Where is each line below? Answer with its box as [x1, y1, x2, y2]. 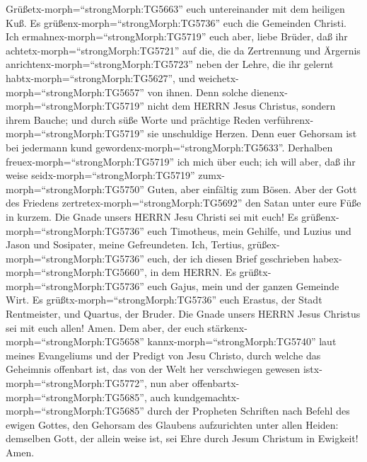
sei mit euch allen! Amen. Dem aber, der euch [6, 320, 204, 335]
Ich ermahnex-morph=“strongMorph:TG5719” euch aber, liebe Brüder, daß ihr [6, 29, 348, 44]
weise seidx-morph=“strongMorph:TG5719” [6, 168, 195, 183]
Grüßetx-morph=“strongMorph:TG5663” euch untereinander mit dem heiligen [6, 1, 345, 16]
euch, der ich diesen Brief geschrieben [147, 250, 310, 265]
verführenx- [264, 112, 314, 127]
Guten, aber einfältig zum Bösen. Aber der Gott [147, 181, 357, 196]
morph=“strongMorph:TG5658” [6, 334, 144, 349]
